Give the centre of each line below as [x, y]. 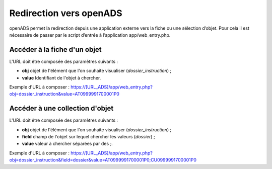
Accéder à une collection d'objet [61, 108]
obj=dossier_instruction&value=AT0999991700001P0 [64, 94]
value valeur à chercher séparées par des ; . [67, 144]
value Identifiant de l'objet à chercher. [61, 77]
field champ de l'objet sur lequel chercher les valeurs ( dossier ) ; [89, 137]
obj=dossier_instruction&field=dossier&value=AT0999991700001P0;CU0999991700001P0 [103, 160]
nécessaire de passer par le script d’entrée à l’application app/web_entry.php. [90, 35]
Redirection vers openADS [66, 13]
